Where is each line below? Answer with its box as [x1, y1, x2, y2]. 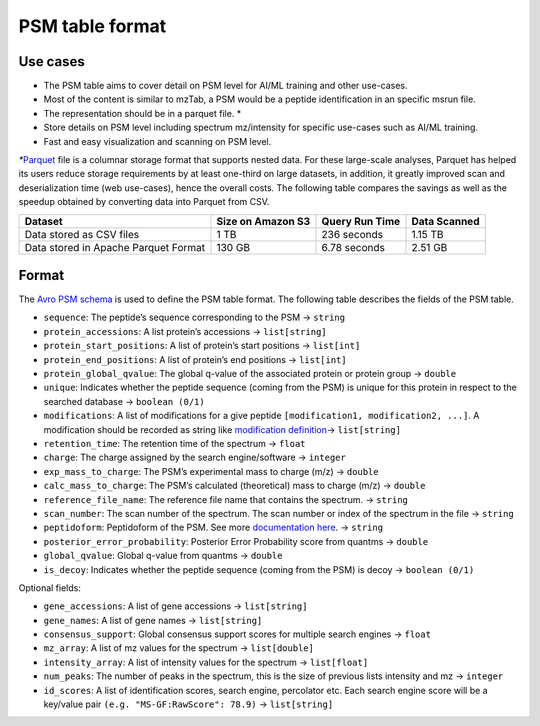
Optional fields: [18, 581, 82, 594]
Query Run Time [321, 214, 401, 228]
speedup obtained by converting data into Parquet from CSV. [18, 196, 270, 208]
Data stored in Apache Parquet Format [24, 240, 205, 254]
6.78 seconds [321, 240, 385, 254]
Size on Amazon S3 [216, 214, 311, 228]
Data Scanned [411, 214, 480, 228]
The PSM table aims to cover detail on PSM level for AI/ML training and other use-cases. [43, 80, 409, 92]
